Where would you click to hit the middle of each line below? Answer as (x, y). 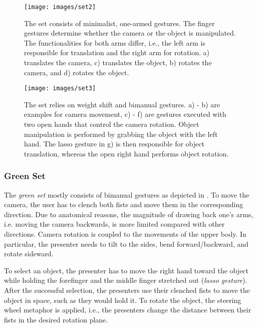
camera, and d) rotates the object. (77, 72)
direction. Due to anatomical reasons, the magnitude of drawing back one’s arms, (129, 214)
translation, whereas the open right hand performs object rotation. (126, 153)
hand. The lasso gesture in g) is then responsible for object (114, 144)
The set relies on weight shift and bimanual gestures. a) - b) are (122, 104)
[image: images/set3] (60, 89)
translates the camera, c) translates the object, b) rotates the (118, 62)
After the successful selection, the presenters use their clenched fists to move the (127, 290)
